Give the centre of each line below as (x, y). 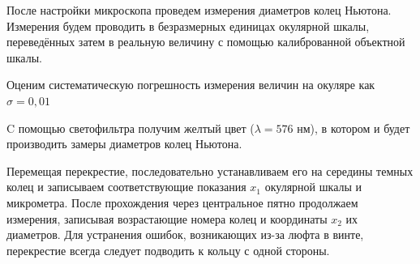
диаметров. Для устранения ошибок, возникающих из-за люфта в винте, (185, 234)
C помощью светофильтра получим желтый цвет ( (131, 128)
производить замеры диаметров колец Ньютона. (124, 144)
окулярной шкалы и (313, 187)
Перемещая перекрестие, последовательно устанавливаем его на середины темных (210, 170)
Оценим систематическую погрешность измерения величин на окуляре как (191, 85)
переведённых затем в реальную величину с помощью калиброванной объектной (206, 42)
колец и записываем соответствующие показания (126, 187)
